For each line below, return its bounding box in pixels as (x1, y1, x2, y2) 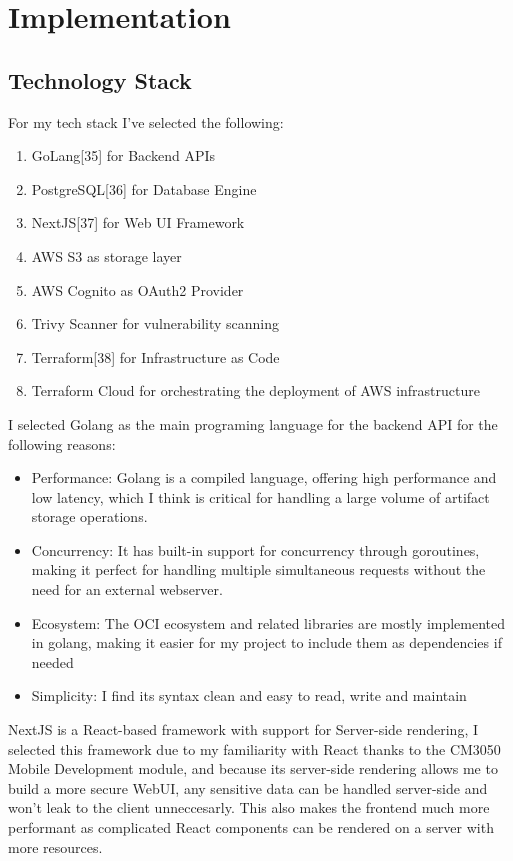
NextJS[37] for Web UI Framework (31, 212, 245, 233)
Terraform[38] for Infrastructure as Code (31, 346, 280, 367)
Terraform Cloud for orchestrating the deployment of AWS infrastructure (31, 380, 480, 401)
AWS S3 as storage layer (31, 245, 182, 266)
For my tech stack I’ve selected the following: (8, 111, 284, 132)
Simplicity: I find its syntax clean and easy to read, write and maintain (31, 685, 467, 706)
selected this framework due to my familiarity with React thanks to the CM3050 (8, 738, 501, 759)
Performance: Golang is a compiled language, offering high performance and (31, 467, 497, 488)
